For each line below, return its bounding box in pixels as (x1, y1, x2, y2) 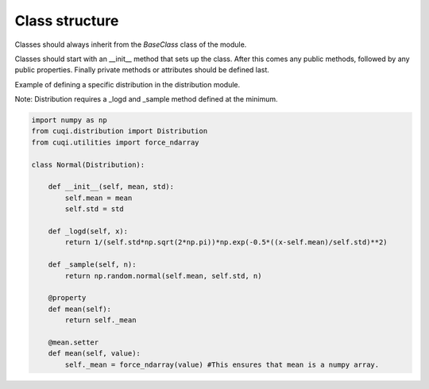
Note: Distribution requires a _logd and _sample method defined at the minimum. (14, 94, 278, 104)
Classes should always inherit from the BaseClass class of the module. (14, 40, 247, 49)
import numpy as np (31, 116, 107, 125)
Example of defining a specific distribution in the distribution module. (14, 79, 241, 89)
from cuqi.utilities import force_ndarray (31, 137, 199, 147)
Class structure (14, 12, 119, 29)
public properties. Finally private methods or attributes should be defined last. (14, 65, 270, 75)
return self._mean (64, 316, 137, 325)
